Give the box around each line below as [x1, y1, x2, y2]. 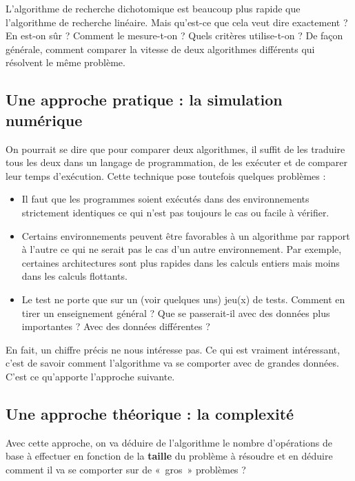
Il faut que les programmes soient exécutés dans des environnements [21, 192, 310, 206]
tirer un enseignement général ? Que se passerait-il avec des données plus [21, 305, 330, 320]
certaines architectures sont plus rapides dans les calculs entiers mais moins [21, 255, 340, 269]
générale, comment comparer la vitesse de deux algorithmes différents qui [6, 41, 315, 56]
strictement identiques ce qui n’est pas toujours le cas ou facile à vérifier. [21, 205, 329, 219]
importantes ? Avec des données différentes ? [21, 319, 210, 334]
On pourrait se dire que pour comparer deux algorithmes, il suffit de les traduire [6, 141, 345, 156]
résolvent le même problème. [6, 55, 125, 70]
